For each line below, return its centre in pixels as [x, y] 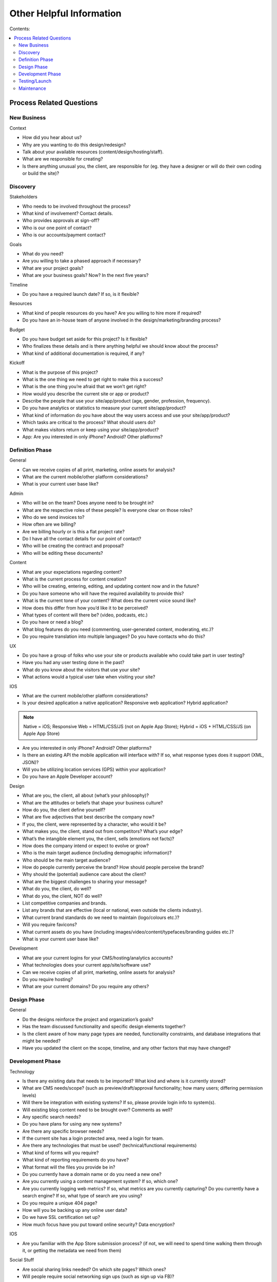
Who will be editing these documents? [63, 553]
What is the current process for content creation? [74, 579]
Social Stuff [22, 1260]
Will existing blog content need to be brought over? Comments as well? [97, 1110]
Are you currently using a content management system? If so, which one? [100, 1181]
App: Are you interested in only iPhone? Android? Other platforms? [93, 437]
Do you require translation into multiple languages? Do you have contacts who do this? [114, 636]
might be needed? [42, 1041]
